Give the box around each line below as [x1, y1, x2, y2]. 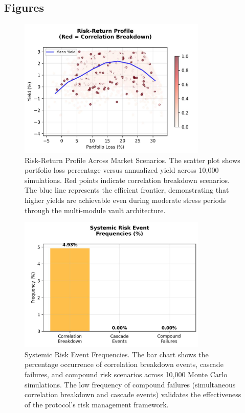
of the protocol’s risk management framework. [25, 399, 169, 409]
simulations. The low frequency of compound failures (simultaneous [25, 379, 236, 389]
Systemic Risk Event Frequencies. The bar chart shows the [25, 349, 209, 359]
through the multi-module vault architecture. [25, 204, 166, 215]
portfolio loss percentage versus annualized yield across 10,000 [25, 165, 219, 175]
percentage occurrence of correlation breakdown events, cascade [25, 359, 224, 370]
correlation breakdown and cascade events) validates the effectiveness [25, 389, 241, 400]
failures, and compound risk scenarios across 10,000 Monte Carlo [25, 369, 228, 379]
